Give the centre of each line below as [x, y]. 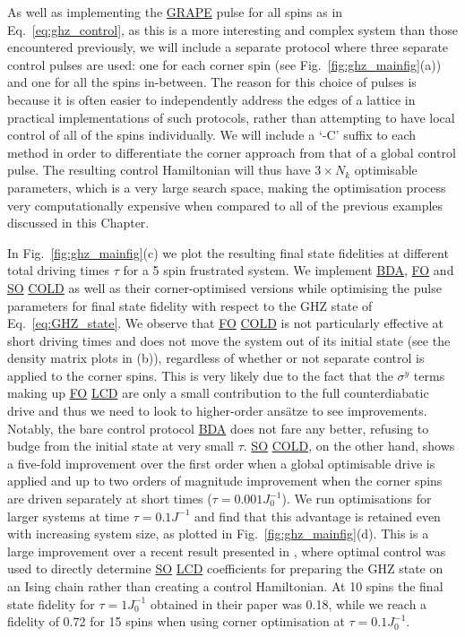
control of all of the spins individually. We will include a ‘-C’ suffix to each [212, 135]
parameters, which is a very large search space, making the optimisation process [227, 187]
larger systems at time [68, 516]
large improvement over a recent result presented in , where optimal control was [227, 551]
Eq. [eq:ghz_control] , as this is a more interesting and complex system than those [232, 29]
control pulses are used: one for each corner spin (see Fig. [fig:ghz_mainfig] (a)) [224, 64]
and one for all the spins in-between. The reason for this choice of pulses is [212, 82]
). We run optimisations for [357, 499]
